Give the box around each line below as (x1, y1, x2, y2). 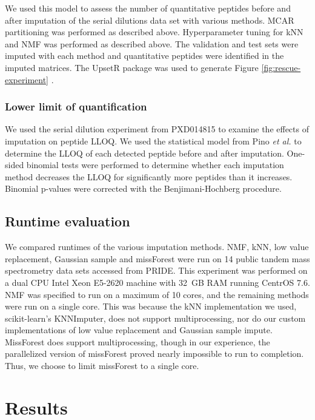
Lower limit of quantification (5, 99, 147, 114)
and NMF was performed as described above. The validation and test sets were (5, 37, 299, 50)
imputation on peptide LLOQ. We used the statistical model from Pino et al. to (5, 134, 302, 147)
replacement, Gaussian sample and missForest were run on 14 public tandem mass (5, 252, 310, 265)
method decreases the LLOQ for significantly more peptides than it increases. (5, 170, 293, 183)
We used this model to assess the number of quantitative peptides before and (5, 2, 291, 14)
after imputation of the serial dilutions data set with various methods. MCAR (5, 13, 294, 26)
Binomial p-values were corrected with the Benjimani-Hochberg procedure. (5, 182, 282, 195)
